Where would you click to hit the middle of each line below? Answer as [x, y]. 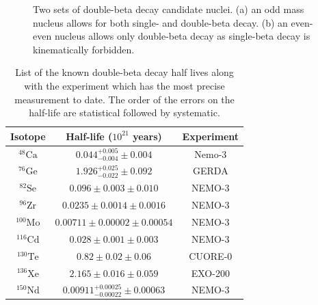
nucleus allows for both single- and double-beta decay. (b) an [160, 22]
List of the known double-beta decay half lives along [124, 72]
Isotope [28, 136]
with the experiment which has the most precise [124, 85]
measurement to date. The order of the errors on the [124, 99]
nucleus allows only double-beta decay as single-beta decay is [182, 36]
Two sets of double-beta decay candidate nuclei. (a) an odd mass [169, 9]
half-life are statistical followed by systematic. [124, 112]
